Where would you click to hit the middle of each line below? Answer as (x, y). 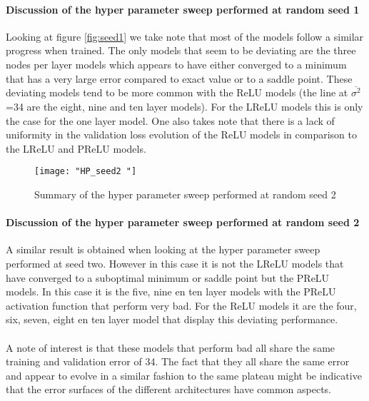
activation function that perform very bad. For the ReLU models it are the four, (181, 305)
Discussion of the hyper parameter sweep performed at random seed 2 (183, 222)
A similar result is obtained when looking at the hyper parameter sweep (163, 249)
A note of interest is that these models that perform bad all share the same (171, 347)
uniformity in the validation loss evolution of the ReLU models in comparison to (181, 134)
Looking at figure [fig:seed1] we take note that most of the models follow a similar (185, 36)
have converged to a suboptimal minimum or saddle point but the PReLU (168, 277)
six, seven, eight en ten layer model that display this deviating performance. (172, 319)
